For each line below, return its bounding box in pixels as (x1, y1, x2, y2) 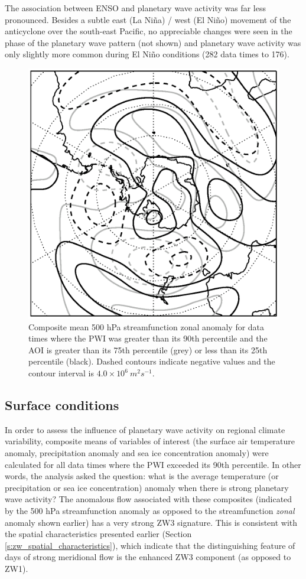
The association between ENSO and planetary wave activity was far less (5, 2, 266, 14)
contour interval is (28, 367, 94, 379)
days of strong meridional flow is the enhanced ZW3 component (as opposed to (5, 551, 291, 563)
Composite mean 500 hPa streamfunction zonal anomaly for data (28, 320, 265, 333)
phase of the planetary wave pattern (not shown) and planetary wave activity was (5, 36, 301, 48)
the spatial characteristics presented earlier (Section (5, 528, 192, 540)
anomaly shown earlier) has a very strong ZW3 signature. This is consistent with (5, 516, 298, 528)
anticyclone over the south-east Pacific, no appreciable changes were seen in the (5, 25, 292, 37)
